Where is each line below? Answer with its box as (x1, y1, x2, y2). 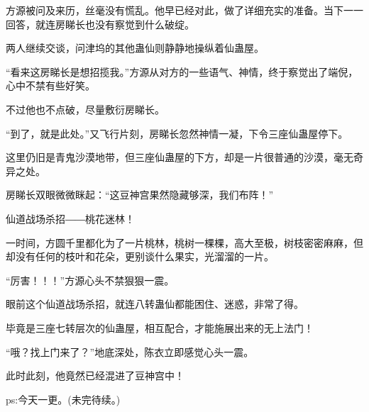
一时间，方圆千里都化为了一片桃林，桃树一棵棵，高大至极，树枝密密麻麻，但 (6, 235, 363, 250)
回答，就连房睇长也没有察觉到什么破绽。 (6, 16, 194, 31)
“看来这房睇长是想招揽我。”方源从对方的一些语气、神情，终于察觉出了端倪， (6, 64, 358, 79)
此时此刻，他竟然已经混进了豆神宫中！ (6, 368, 184, 383)
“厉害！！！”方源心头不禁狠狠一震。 (6, 272, 175, 287)
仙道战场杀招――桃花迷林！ (6, 211, 135, 226)
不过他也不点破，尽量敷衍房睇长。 (6, 101, 165, 116)
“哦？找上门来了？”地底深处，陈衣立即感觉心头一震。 (6, 344, 254, 359)
